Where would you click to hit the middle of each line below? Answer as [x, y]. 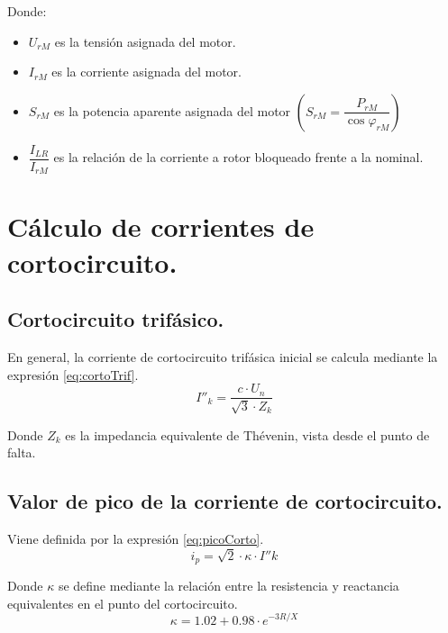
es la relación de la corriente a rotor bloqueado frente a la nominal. [238, 157]
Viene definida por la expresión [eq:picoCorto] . [136, 539]
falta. [22, 452]
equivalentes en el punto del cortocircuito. [123, 603]
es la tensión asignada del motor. [145, 41]
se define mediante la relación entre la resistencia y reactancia [229, 586]
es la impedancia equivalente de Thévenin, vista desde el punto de [247, 434]
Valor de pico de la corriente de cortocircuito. [225, 501]
